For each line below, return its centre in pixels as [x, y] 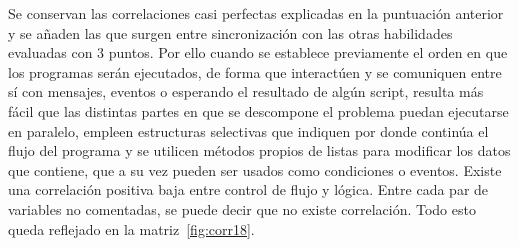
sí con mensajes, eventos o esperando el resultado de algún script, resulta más [246, 91]
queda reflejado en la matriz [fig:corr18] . [131, 228]
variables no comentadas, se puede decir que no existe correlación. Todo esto [242, 208]
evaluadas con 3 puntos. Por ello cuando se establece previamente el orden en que [258, 52]
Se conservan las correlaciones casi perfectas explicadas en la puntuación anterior [256, 13]
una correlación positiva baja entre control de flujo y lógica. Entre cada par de [248, 189]
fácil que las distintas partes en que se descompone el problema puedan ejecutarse [258, 110]
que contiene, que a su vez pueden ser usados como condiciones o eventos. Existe [255, 169]
